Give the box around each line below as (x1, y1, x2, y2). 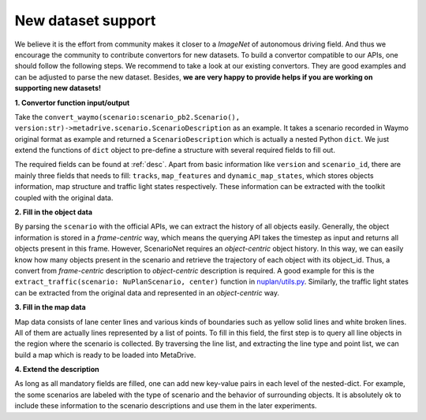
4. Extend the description (14, 365, 99, 374)
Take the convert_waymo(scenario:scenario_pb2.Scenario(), (14, 112, 241, 121)
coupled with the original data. (14, 193, 114, 203)
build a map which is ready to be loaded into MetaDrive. (14, 350, 196, 359)
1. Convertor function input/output (14, 98, 130, 107)
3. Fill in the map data (14, 303, 86, 312)
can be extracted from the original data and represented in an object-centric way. (14, 288, 280, 297)
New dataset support (14, 12, 156, 29)
